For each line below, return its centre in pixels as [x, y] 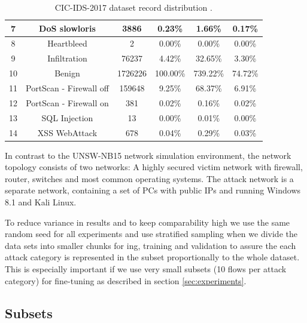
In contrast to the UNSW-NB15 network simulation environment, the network [148, 155]
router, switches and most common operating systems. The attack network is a [149, 178]
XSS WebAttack [67, 132]
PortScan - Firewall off [67, 87]
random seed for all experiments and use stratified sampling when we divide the [151, 234]
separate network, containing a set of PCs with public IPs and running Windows [153, 190]
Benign [67, 73]
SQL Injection [67, 117]
